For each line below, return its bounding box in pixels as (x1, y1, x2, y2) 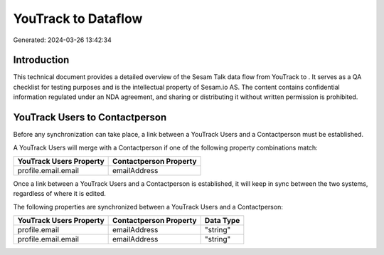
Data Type (204, 216, 240, 226)
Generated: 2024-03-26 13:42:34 (13, 36, 112, 44)
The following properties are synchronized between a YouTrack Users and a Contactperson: (13, 202, 284, 211)
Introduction (13, 54, 70, 66)
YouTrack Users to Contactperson (13, 111, 167, 124)
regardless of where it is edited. (13, 189, 107, 198)
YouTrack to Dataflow (13, 11, 143, 26)
